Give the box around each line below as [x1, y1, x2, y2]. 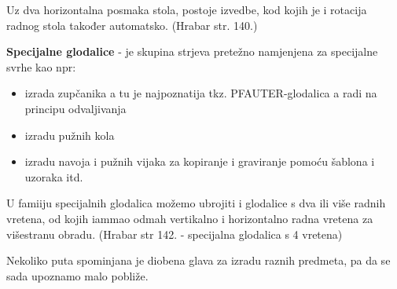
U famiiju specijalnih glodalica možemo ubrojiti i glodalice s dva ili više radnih [6, 195, 386, 211]
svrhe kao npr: [6, 58, 76, 75]
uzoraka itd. [24, 168, 83, 185]
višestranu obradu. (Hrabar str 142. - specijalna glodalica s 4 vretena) [6, 225, 343, 242]
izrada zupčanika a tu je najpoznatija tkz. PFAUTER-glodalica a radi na [24, 85, 377, 101]
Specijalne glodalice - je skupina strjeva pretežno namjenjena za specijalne [6, 43, 378, 60]
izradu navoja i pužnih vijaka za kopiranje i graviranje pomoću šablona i [24, 153, 375, 170]
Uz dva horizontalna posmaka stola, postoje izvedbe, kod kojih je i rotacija [6, 2, 367, 17]
